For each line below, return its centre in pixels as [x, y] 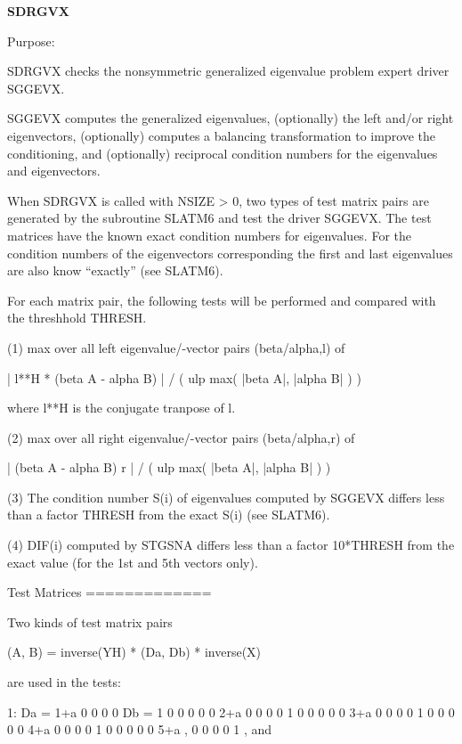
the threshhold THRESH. [77, 318]
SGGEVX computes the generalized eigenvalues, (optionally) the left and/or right [231, 118]
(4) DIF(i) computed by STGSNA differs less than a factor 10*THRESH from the [231, 545]
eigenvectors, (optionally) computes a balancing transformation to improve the [222, 135]
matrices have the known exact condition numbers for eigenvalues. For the [210, 235]
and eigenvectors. [54, 171]
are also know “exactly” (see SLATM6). [115, 270]
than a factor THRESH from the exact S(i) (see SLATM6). [169, 515]
